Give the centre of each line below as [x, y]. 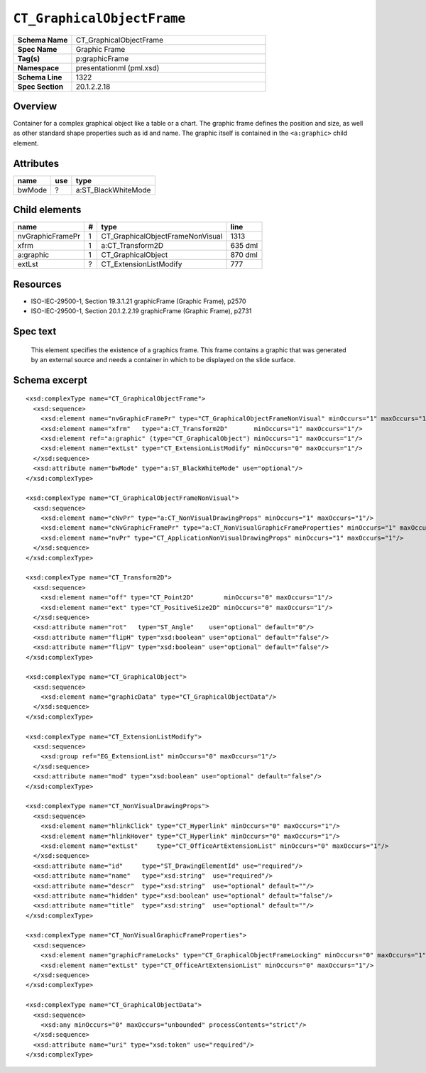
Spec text [35, 331]
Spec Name [37, 49]
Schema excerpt [50, 380]
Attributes [36, 163]
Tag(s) [29, 58]
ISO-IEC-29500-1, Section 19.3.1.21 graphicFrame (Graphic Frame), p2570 [138, 301]
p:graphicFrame [102, 58]
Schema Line [40, 77]
